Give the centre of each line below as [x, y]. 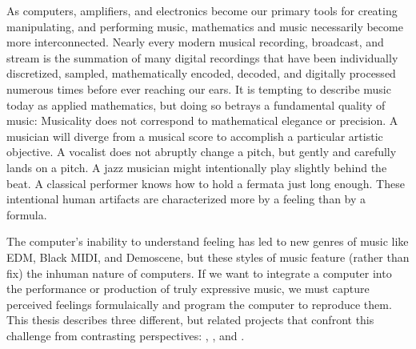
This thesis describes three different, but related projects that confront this [190, 320]
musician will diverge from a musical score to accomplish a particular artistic [195, 136]
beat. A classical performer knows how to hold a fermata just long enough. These [206, 183]
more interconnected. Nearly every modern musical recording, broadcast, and [195, 42]
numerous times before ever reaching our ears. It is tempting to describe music [199, 88]
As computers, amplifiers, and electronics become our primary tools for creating [202, 10]
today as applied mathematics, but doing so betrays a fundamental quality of [196, 104]
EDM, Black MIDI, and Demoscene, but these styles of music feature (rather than [208, 257]
